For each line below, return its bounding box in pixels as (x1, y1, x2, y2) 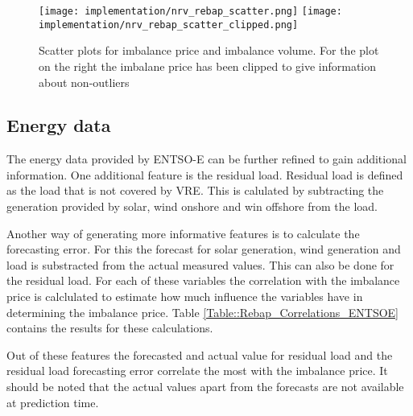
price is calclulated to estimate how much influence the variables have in (6, 288, 363, 305)
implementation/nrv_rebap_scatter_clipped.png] (39, 19, 299, 31)
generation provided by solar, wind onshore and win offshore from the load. (6, 198, 378, 215)
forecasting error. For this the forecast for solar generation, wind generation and (6, 241, 401, 257)
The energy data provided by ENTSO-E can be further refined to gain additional (6, 150, 407, 167)
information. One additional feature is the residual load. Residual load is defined (6, 166, 403, 183)
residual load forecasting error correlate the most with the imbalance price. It (6, 362, 388, 379)
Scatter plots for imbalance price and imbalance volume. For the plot (39, 42, 379, 59)
